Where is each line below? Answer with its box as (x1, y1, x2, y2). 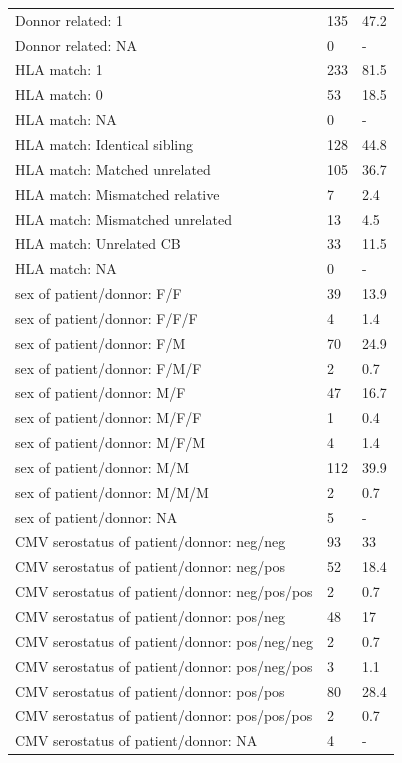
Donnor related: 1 (15, 9, 124, 30)
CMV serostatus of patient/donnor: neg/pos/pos (15, 581, 313, 602)
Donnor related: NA (15, 34, 138, 55)
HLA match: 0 (15, 84, 103, 105)
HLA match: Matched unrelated (15, 158, 211, 179)
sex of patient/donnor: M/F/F (15, 407, 202, 428)
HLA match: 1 (15, 59, 103, 80)
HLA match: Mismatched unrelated (15, 208, 232, 229)
